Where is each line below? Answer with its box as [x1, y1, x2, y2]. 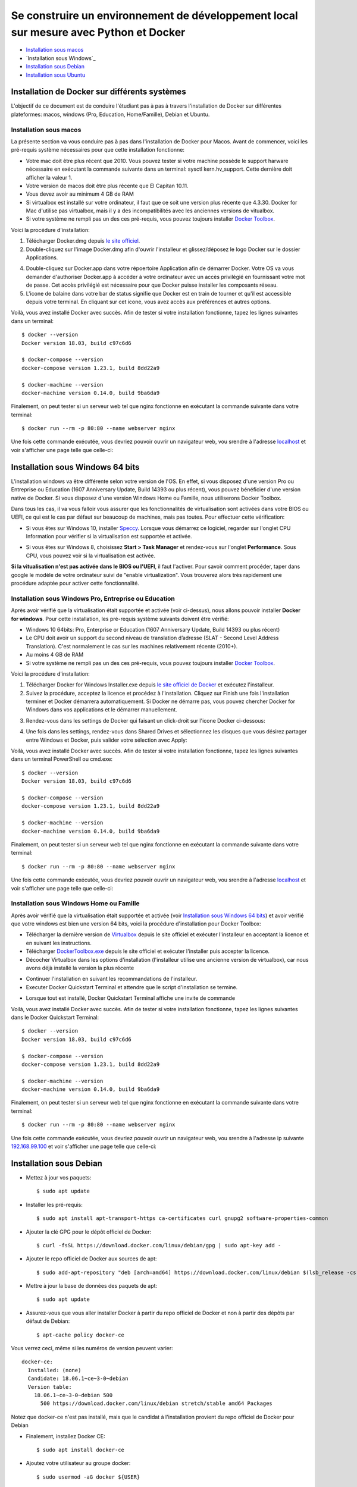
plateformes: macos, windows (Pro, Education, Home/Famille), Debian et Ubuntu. [11, 111, 210, 118]
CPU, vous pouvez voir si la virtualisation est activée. [26, 552, 156, 559]
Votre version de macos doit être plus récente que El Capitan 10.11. [26, 182, 189, 189]
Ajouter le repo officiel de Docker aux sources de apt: [26, 1255, 157, 1262]
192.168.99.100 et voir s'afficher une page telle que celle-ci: [11, 1143, 157, 1150]
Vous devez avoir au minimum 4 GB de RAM [26, 190, 134, 197]
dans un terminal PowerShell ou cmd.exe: [11, 755, 113, 763]
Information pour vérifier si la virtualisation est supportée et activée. [26, 533, 193, 540]
